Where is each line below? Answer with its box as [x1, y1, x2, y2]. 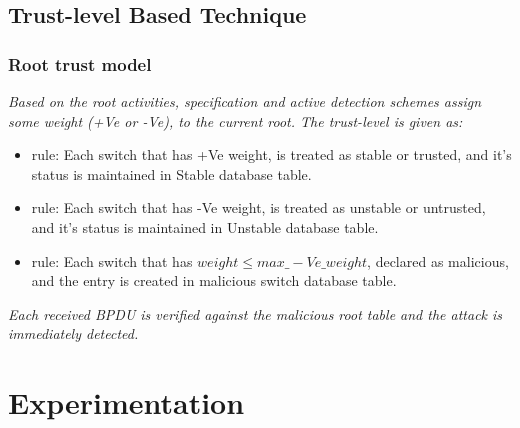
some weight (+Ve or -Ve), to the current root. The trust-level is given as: [8, 110, 463, 131]
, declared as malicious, [367, 250, 509, 271]
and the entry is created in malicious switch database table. [31, 270, 397, 291]
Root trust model [8, 51, 152, 76]
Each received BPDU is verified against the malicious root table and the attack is [8, 303, 503, 324]
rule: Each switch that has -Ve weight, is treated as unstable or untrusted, [31, 197, 486, 218]
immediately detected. [8, 323, 139, 344]
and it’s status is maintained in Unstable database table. [31, 216, 379, 237]
